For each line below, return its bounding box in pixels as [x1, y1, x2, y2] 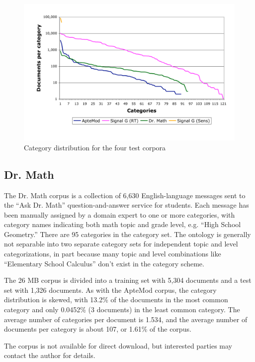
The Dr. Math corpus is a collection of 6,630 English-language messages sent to [4, 190, 246, 200]
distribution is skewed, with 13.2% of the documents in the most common [4, 294, 228, 305]
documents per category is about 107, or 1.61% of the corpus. [4, 324, 191, 334]
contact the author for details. [4, 350, 95, 361]
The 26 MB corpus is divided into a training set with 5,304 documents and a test [4, 275, 252, 285]
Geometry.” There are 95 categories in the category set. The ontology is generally [4, 229, 251, 239]
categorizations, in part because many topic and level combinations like [4, 248, 221, 259]
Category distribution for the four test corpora [24, 142, 166, 152]
